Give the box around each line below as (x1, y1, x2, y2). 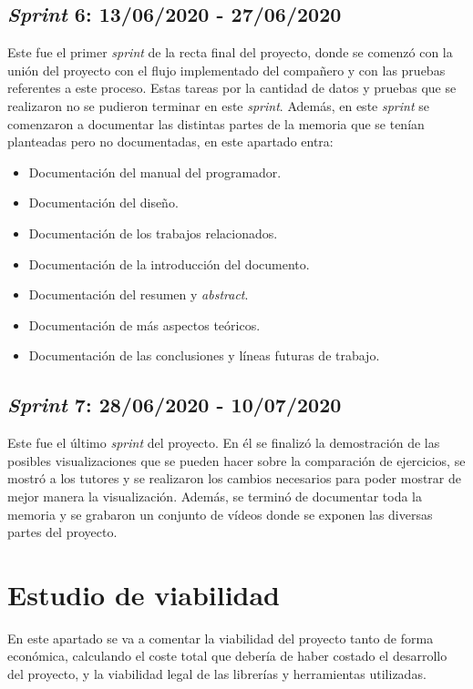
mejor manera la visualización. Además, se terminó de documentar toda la (7, 486, 422, 505)
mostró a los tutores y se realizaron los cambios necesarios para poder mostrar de (7, 469, 461, 488)
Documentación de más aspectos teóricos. (28, 315, 261, 334)
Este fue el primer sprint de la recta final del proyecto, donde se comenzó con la (7, 43, 453, 62)
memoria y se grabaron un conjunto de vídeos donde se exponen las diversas (7, 504, 433, 523)
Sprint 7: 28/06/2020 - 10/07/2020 (7, 390, 342, 419)
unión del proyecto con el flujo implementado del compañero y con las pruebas (7, 60, 446, 79)
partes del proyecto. (7, 522, 118, 542)
